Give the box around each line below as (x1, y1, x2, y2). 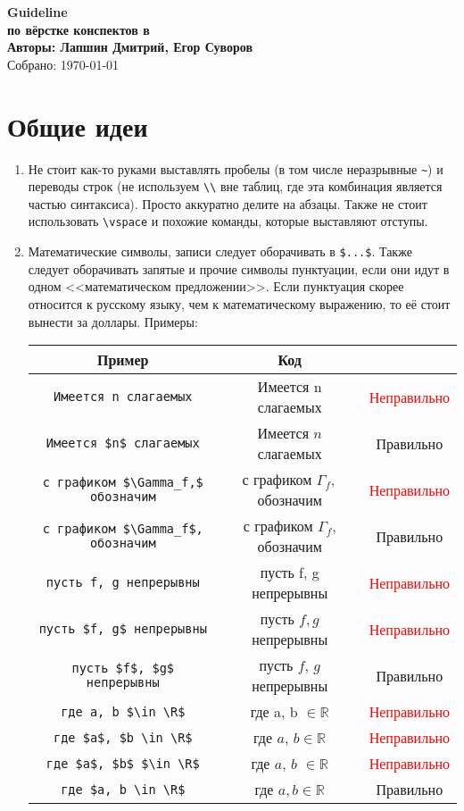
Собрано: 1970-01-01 (7, 54, 120, 73)
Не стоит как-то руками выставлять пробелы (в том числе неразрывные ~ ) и (28, 159, 443, 178)
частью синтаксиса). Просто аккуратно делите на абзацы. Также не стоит (28, 194, 427, 213)
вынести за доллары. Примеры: (28, 312, 198, 330)
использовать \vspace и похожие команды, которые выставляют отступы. (28, 212, 428, 230)
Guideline (7, 3, 68, 21)
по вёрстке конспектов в (7, 20, 150, 38)
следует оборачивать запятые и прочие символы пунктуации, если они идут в (28, 259, 450, 278)
